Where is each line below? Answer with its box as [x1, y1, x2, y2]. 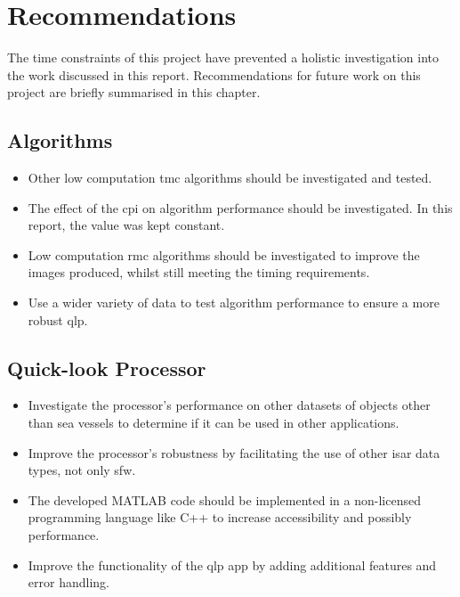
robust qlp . [28, 310, 88, 329]
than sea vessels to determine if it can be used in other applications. [28, 413, 399, 432]
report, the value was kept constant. [28, 216, 225, 234]
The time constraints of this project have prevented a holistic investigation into [7, 48, 440, 67]
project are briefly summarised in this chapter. [7, 83, 261, 102]
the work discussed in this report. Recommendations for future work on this [7, 65, 421, 84]
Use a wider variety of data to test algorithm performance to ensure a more [28, 293, 440, 312]
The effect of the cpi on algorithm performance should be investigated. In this [28, 198, 453, 217]
